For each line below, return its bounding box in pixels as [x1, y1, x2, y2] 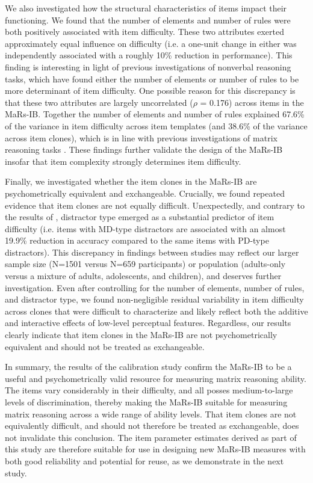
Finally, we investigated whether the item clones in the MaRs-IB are [5, 175, 257, 188]
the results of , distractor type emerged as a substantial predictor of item [5, 211, 274, 223]
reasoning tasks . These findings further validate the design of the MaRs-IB [5, 143, 283, 156]
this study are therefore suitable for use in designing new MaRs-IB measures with [5, 443, 306, 455]
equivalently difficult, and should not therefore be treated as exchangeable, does [5, 419, 299, 432]
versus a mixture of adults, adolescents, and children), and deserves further [5, 269, 282, 282]
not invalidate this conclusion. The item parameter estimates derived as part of [5, 431, 297, 443]
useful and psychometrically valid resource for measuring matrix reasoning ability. [5, 372, 306, 384]
